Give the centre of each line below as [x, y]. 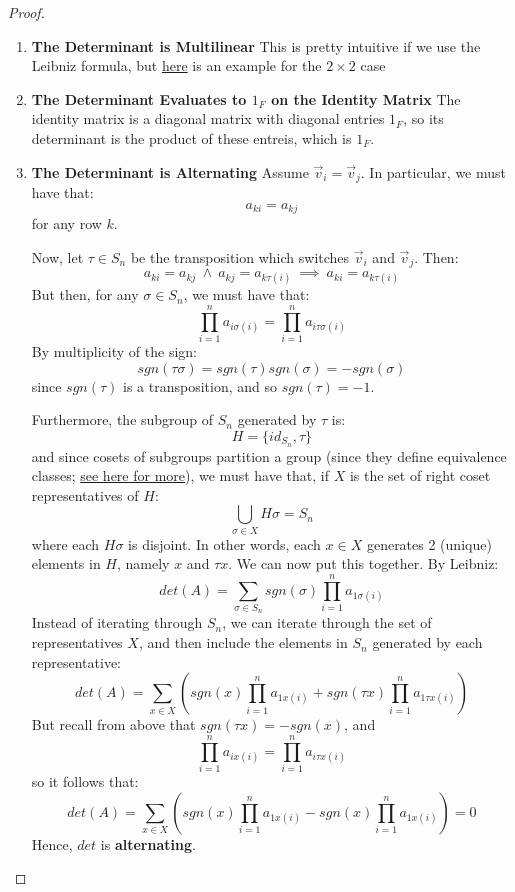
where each [65, 543]
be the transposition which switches [240, 256]
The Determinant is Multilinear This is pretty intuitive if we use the [256, 45]
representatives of [85, 494]
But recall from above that [113, 724]
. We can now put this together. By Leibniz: [363, 563]
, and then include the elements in [243, 642]
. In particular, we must [433, 171]
